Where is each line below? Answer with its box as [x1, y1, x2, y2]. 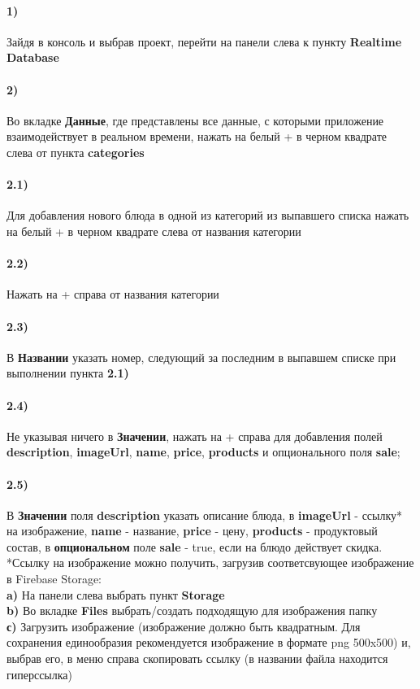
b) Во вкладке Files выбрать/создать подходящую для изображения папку [6, 602, 378, 619]
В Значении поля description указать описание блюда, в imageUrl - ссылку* [6, 506, 403, 523]
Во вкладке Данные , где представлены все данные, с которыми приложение [6, 111, 384, 129]
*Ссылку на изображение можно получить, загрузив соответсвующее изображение [6, 554, 414, 571]
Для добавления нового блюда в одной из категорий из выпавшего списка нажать [6, 207, 409, 224]
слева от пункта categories [6, 143, 145, 160]
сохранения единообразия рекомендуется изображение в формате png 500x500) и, [6, 634, 411, 651]
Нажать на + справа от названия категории [6, 286, 219, 303]
